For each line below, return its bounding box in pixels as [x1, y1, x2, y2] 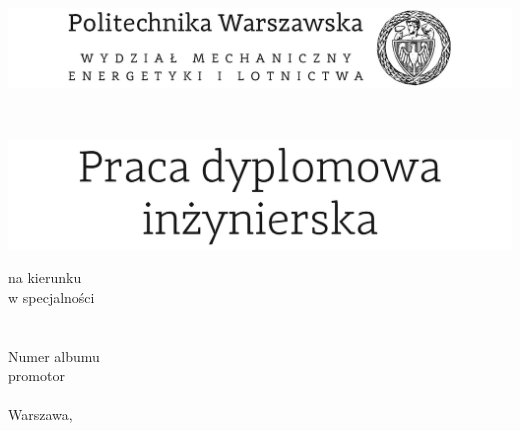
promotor [8, 365, 65, 386]
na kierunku [8, 267, 82, 288]
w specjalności [8, 286, 95, 307]
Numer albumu [8, 345, 100, 366]
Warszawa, [8, 404, 73, 425]
